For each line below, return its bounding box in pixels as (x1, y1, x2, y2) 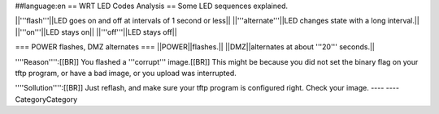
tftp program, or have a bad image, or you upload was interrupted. (15, 68, 237, 78)
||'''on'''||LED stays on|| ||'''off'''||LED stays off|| (15, 27, 178, 36)
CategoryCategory (15, 94, 78, 104)
